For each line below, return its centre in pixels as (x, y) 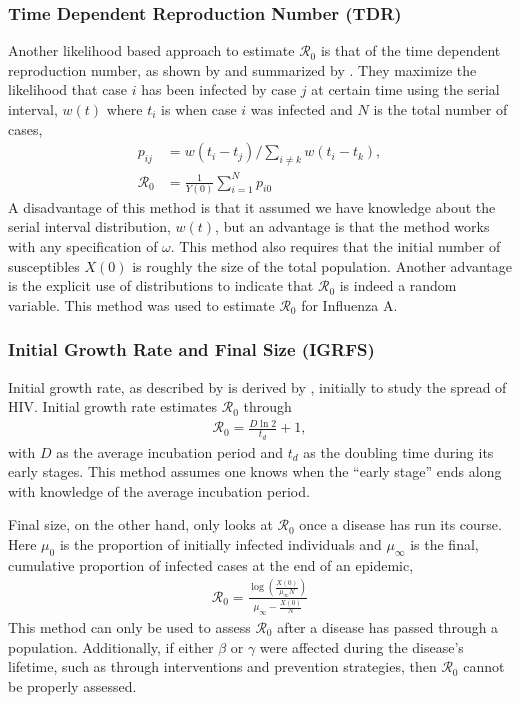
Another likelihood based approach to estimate (151, 50)
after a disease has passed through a (388, 627)
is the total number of (440, 109)
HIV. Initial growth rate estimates (113, 406)
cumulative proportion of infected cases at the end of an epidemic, (211, 564)
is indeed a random (398, 285)
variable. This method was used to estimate (141, 304)
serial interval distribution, (89, 226)
